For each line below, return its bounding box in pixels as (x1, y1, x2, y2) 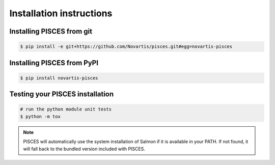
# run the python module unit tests (20, 106, 112, 112)
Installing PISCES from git (9, 27, 93, 36)
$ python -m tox (20, 114, 61, 119)
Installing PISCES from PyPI (9, 59, 99, 67)
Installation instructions (9, 8, 113, 19)
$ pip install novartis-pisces (20, 75, 99, 81)
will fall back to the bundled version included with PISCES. (23, 146, 145, 152)
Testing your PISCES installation (9, 90, 114, 99)
